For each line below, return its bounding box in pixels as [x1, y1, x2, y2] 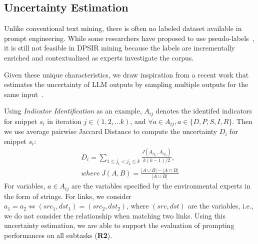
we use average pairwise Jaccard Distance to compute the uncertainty [4, 126, 217, 136]
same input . [4, 88, 43, 99]
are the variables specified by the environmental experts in [71, 180, 250, 191]
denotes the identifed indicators [155, 105, 252, 116]
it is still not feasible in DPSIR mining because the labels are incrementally [4, 42, 235, 53]
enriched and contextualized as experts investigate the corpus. [4, 52, 194, 62]
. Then [232, 115, 252, 126]
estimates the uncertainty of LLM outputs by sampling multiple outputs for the [4, 79, 248, 89]
